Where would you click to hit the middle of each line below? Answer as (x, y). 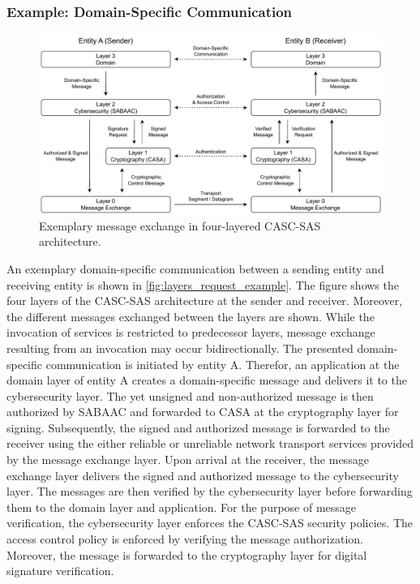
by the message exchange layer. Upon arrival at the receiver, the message (188, 459)
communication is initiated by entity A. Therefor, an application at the (223, 364)
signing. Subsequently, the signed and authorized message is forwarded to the (198, 427)
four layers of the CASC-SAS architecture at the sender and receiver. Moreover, (205, 301)
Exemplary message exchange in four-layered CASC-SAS (180, 225)
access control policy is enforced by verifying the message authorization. (185, 539)
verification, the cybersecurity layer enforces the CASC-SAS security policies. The (210, 523)
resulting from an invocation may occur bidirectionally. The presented (180, 348)
